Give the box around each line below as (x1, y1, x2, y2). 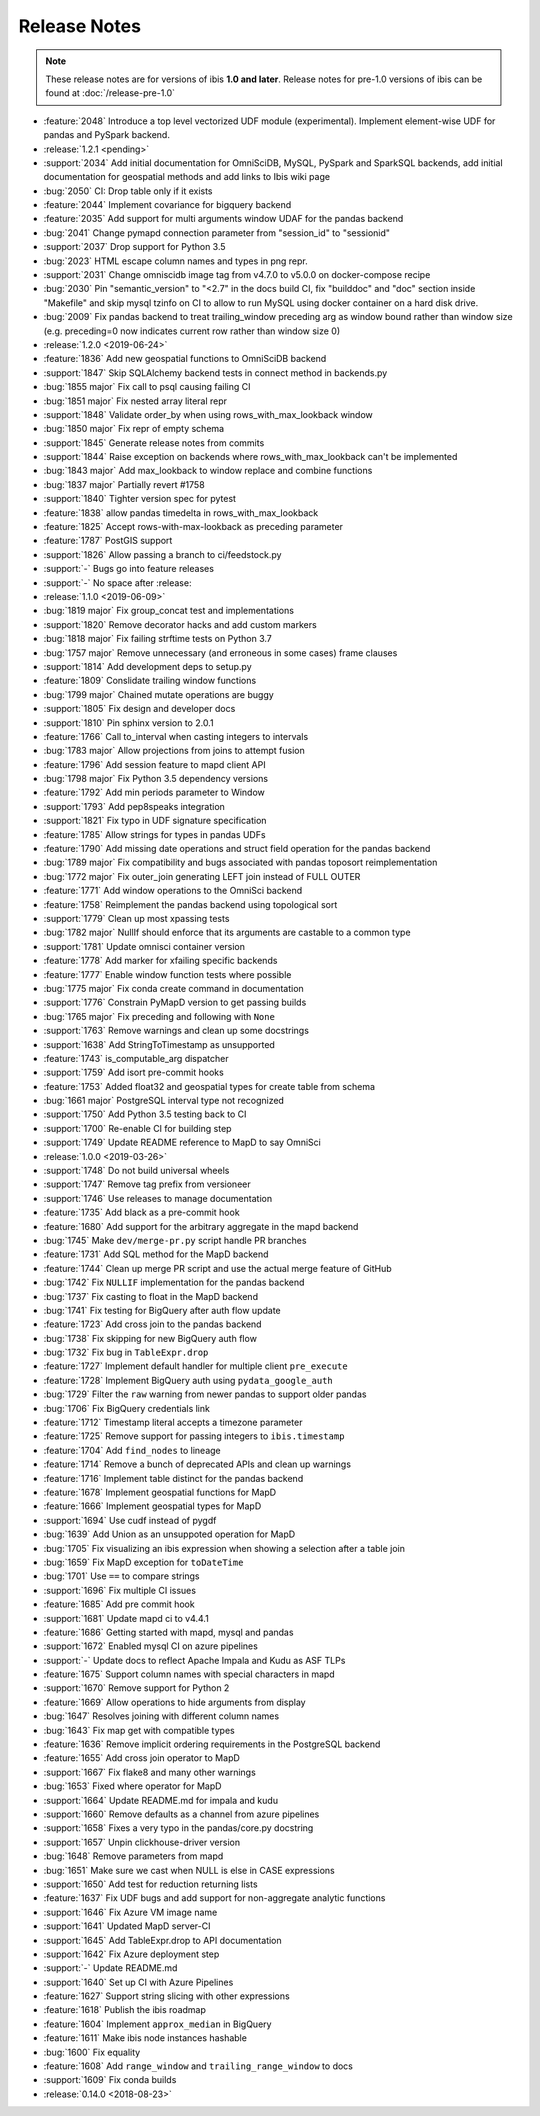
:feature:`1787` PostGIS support (43, 535, 173, 547)
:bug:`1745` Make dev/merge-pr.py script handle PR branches (43, 1234, 307, 1246)
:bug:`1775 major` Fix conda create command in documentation (43, 982, 304, 994)
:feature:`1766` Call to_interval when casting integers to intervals (43, 730, 309, 742)
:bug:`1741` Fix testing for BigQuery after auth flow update (43, 1304, 282, 1316)
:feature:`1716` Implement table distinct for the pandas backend (43, 1472, 304, 1484)
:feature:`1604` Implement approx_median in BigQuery (43, 2018, 272, 2030)
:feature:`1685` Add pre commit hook (43, 1598, 195, 1610)
